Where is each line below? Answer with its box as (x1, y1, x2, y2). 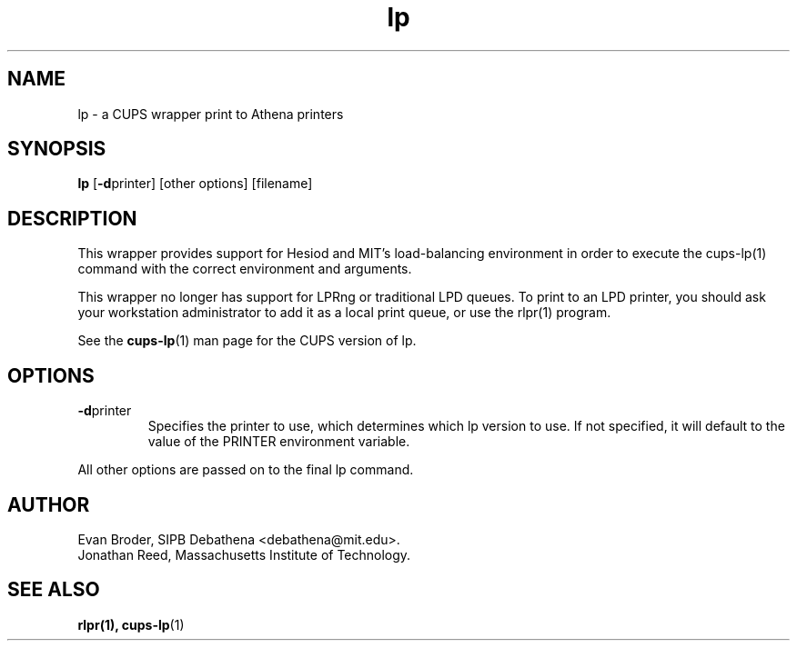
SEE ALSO (7, 578, 100, 602)
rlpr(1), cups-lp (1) (77, 616, 185, 633)
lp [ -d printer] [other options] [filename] (77, 175, 313, 192)
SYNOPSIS (7, 137, 106, 161)
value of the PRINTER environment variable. (147, 434, 410, 450)
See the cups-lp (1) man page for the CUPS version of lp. (77, 333, 417, 349)
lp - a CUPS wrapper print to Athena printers (77, 105, 344, 122)
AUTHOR (7, 493, 90, 516)
